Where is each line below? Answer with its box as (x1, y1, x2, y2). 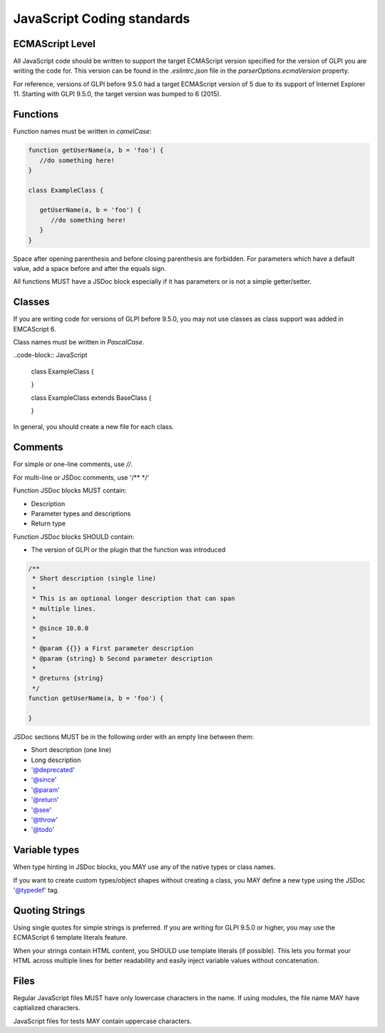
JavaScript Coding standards (13, 11, 190, 26)
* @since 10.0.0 (32, 625, 89, 632)
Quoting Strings (13, 904, 86, 916)
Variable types (13, 844, 80, 856)
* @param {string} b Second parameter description (32, 654, 213, 662)
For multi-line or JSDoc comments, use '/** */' (13, 473, 150, 481)
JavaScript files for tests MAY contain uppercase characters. (13, 1017, 192, 1025)
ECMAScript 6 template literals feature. (13, 933, 128, 942)
